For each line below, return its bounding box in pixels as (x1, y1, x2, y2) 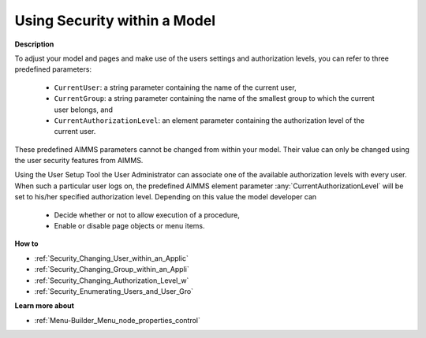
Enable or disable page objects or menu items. (54, 221, 205, 231)
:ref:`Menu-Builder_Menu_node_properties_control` (34, 315, 201, 325)
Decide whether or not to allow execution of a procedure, (54, 210, 240, 220)
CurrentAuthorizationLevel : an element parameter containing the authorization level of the (54, 115, 364, 125)
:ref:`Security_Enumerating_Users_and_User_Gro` (34, 286, 193, 295)
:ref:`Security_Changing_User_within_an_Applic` (34, 253, 189, 263)
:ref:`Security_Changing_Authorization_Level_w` (34, 276, 189, 285)
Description (14, 39, 54, 49)
